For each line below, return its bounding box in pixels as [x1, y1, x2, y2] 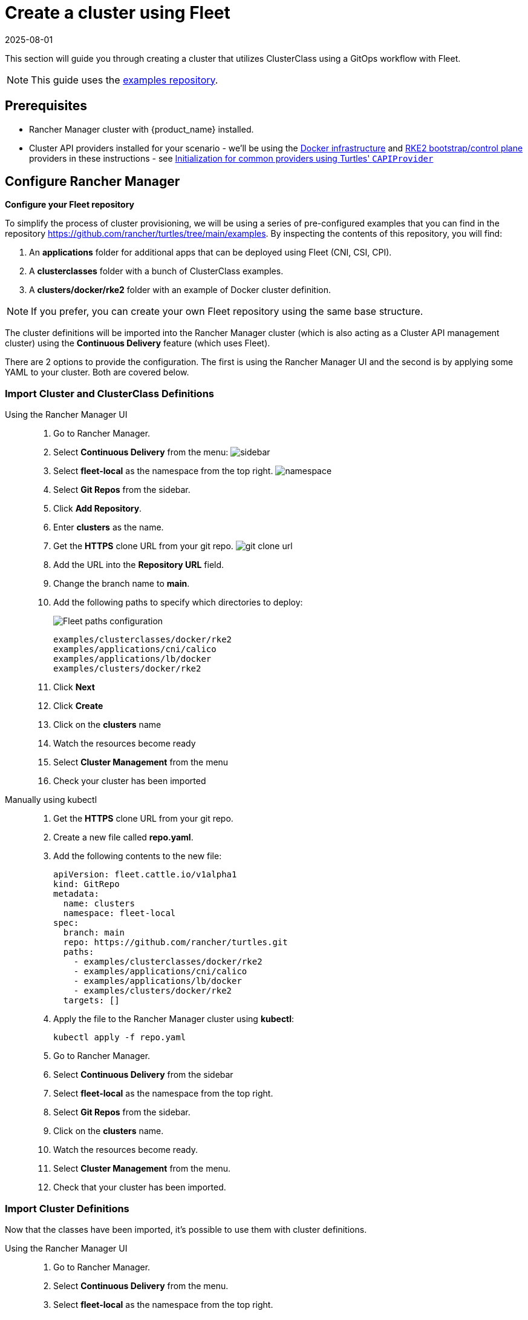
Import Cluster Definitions [5, 1202, 129, 1215]
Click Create [53, 701, 103, 711]
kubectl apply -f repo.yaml [53, 1032, 186, 1043]
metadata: [53, 889, 99, 899]
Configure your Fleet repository [5, 199, 135, 210]
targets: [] [63, 995, 120, 1006]
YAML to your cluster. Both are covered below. [5, 367, 189, 378]
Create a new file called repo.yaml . [53, 832, 194, 843]
